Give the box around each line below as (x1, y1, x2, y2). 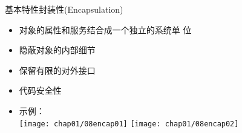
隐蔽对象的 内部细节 (19, 44, 96, 56)
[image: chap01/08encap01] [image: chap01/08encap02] (19, 119, 239, 128)
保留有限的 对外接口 (19, 63, 96, 76)
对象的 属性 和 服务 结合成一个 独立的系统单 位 (19, 23, 192, 36)
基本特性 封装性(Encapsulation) (5, 3, 123, 15)
